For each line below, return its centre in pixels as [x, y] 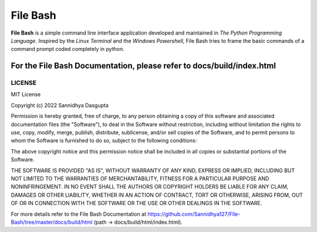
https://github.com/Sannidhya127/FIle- [194, 214]
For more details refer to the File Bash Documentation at [79, 214]
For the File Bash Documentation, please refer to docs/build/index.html [143, 66]
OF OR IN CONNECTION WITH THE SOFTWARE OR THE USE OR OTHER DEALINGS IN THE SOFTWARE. [136, 203]
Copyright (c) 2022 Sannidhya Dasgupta [60, 105]
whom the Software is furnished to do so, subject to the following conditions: [104, 141]
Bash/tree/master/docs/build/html [52, 222]
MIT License [26, 94]
